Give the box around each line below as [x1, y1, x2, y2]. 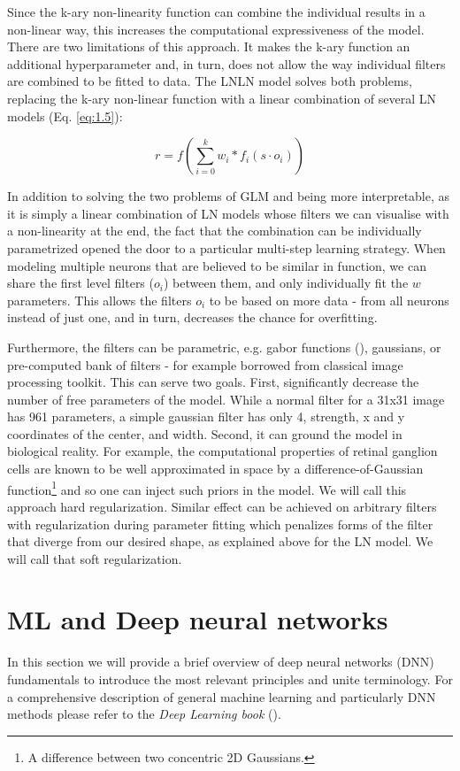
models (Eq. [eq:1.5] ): [7, 106, 123, 125]
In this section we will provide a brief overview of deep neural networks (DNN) [7, 652, 434, 671]
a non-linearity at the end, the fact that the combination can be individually [7, 221, 422, 240]
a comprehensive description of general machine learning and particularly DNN [7, 687, 436, 705]
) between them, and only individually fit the [163, 274, 409, 292]
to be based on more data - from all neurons [209, 290, 449, 309]
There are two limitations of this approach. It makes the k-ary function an [7, 37, 410, 56]
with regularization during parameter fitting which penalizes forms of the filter [7, 514, 433, 533]
